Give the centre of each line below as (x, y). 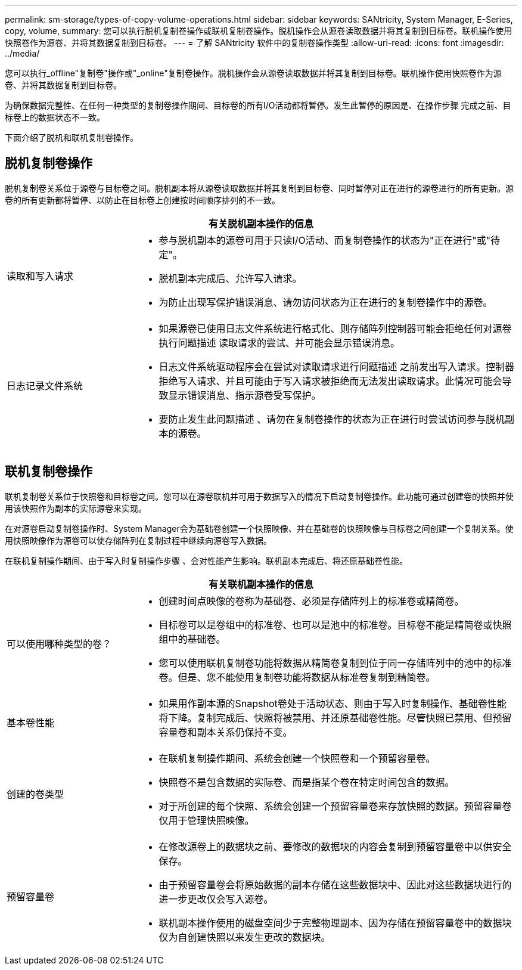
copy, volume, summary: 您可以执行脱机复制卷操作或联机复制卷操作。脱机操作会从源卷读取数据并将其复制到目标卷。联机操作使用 (259, 31)
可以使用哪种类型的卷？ (59, 644)
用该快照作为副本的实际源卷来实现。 (76, 508)
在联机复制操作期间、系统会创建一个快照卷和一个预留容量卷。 (297, 758)
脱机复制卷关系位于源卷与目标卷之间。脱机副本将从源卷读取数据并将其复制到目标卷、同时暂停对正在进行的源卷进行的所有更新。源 (259, 188)
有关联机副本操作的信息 (261, 584)
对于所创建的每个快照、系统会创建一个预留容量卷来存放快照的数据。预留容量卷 (335, 806)
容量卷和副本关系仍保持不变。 (226, 732)
